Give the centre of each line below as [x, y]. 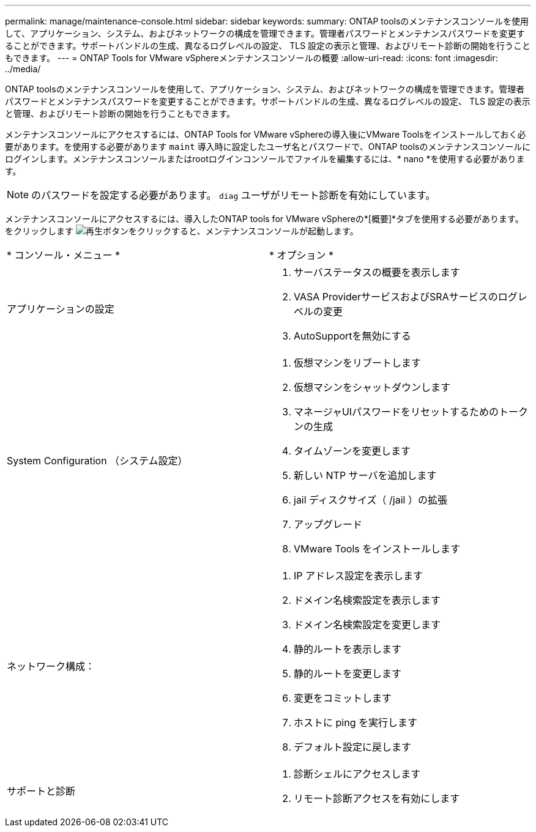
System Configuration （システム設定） [97, 461]
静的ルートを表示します [348, 649]
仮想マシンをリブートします [358, 363]
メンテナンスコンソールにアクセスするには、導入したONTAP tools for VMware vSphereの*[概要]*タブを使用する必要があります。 [264, 219]
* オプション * [302, 255]
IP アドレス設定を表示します [359, 576]
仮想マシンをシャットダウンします [372, 387]
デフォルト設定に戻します [353, 747]
